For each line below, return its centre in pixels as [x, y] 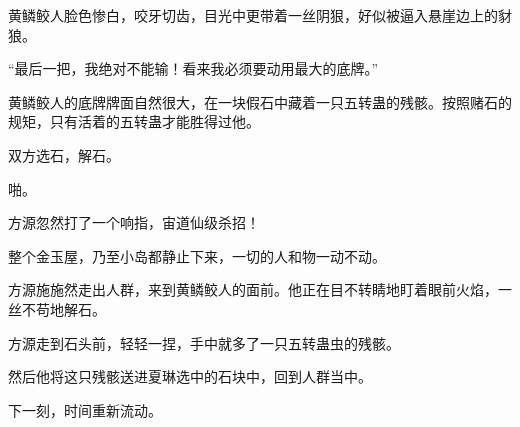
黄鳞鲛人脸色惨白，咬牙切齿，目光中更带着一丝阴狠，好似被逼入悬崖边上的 [253, 15]
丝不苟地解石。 [57, 308]
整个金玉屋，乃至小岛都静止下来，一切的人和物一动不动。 [197, 255]
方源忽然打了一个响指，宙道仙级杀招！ [134, 222]
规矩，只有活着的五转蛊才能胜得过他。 [134, 121]
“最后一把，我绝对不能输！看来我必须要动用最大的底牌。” [193, 68]
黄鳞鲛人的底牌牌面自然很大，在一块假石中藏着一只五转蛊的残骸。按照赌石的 [260, 101]
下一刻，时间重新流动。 [85, 409]
